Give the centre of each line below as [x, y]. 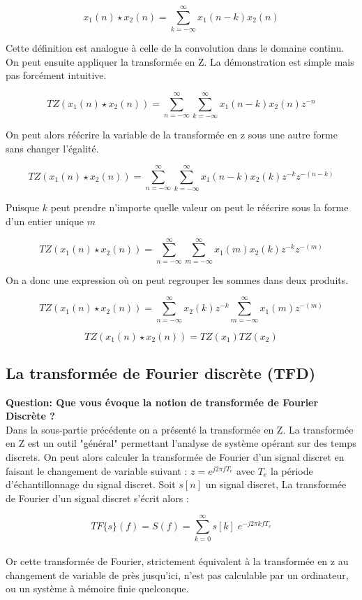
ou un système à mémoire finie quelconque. [97, 588]
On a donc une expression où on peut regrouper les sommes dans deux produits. [177, 279]
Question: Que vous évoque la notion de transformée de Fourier [162, 402]
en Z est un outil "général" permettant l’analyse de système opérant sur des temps [181, 443]
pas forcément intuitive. [56, 75]
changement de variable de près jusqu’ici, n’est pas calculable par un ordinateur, [177, 574]
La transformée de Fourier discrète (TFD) [161, 372]
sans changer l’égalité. [52, 148]
